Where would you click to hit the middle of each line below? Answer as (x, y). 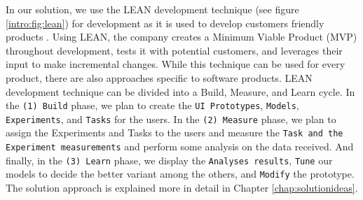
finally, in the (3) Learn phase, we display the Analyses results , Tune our (169, 160)
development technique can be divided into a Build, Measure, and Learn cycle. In (180, 91)
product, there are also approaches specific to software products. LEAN (159, 77)
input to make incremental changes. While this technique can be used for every (176, 64)
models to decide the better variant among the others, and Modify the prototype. (180, 174)
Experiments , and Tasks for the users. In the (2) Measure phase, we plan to (171, 119)
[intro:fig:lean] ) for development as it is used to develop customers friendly (165, 23)
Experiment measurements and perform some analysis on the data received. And (180, 147)
